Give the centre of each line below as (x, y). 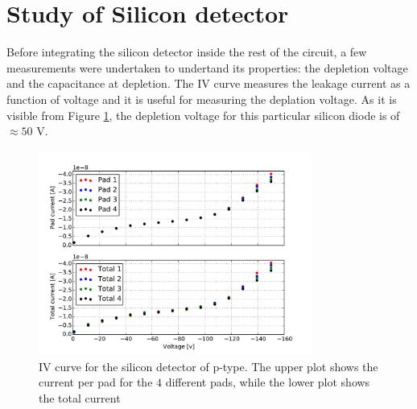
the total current (80, 397)
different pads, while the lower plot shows (268, 382)
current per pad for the (96, 382)
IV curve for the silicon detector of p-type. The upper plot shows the (208, 366)
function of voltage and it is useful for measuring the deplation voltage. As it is (202, 99)
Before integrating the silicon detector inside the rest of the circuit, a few (187, 52)
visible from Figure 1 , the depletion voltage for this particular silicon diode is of (203, 115)
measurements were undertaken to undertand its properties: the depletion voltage (207, 67)
